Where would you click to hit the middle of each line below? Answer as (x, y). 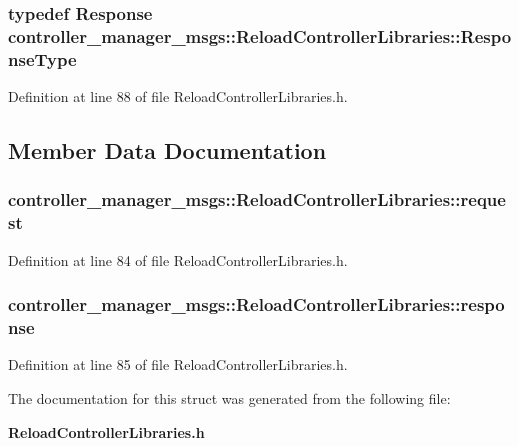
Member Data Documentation (167, 150)
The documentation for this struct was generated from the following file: (229, 397)
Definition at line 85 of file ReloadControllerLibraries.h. (178, 364)
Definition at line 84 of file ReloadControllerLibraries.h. (178, 259)
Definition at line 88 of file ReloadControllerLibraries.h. (178, 96)
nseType (42, 58)
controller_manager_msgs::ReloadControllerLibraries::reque (257, 199)
